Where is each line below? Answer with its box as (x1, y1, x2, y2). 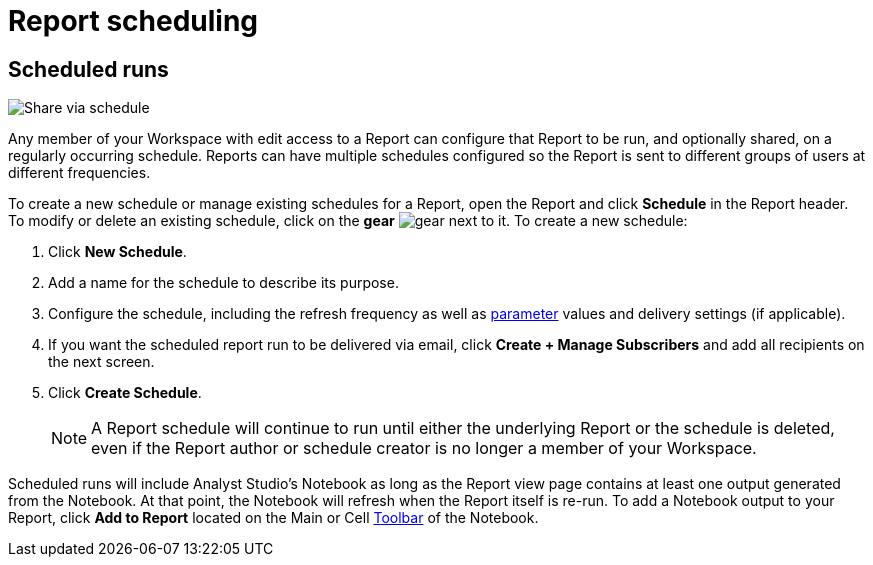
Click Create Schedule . (48, 384, 202, 402)
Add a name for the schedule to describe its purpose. (48, 274, 399, 292)
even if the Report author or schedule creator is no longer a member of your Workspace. (91, 438, 757, 459)
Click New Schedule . (48, 243, 187, 261)
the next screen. (48, 353, 155, 371)
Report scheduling (8, 4, 259, 38)
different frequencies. (8, 164, 151, 182)
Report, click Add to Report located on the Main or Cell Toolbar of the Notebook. (8, 509, 539, 527)
